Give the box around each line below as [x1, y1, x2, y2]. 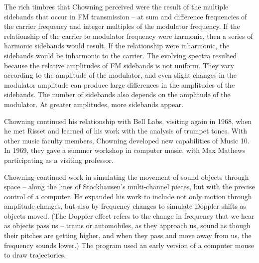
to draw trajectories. [4, 250, 66, 260]
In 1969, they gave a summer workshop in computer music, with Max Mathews [4, 145, 246, 155]
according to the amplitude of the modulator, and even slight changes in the [4, 70, 237, 80]
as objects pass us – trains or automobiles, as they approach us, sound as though [4, 220, 251, 231]
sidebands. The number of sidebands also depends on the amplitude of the [4, 89, 231, 100]
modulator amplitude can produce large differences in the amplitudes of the [4, 79, 235, 90]
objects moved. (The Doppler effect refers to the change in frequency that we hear [4, 210, 255, 221]
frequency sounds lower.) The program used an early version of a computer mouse [4, 240, 254, 250]
